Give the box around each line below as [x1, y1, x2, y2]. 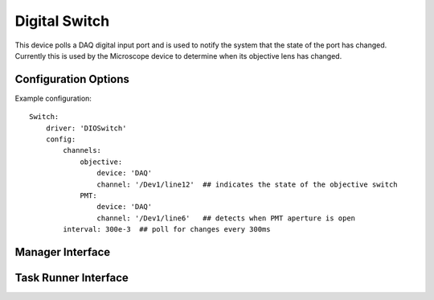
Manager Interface [14, 245, 111, 259]
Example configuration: [14, 93, 92, 103]
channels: [63, 146, 102, 155]
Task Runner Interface [14, 270, 129, 285]
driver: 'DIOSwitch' [45, 123, 127, 133]
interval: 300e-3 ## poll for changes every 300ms [63, 225, 271, 234]
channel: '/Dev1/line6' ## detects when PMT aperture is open [96, 213, 356, 223]
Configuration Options [14, 72, 130, 86]
